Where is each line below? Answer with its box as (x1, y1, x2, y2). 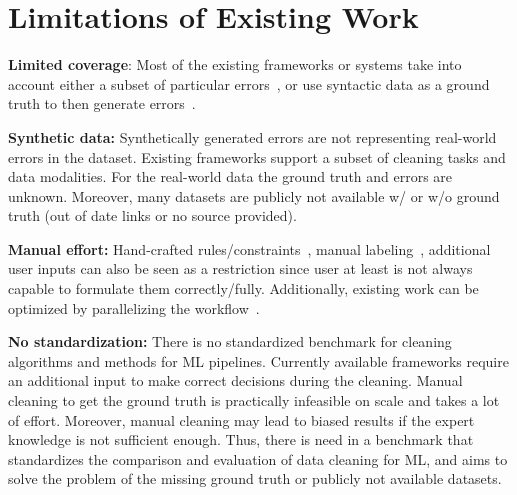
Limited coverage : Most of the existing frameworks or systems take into (8, 54, 462, 75)
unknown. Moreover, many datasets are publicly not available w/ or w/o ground (8, 185, 500, 206)
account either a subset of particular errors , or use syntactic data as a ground (8, 73, 490, 94)
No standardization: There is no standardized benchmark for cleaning (8, 331, 452, 352)
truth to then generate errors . (8, 93, 196, 114)
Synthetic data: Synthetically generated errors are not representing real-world (8, 126, 497, 147)
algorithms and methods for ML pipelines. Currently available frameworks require (8, 350, 509, 371)
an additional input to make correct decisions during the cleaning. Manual (8, 370, 463, 391)
